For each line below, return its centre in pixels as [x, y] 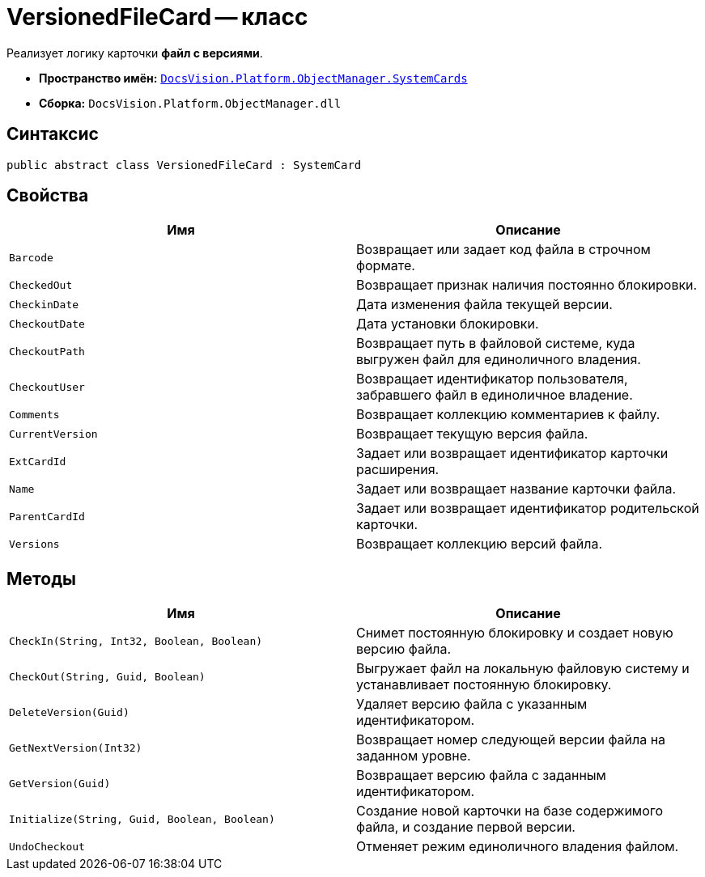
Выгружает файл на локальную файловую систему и [523, 669]
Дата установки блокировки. [448, 324]
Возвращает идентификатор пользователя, [492, 379]
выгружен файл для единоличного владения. [499, 360]
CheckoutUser [47, 387]
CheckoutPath [47, 351]
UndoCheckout [47, 846]
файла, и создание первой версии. [466, 827]
